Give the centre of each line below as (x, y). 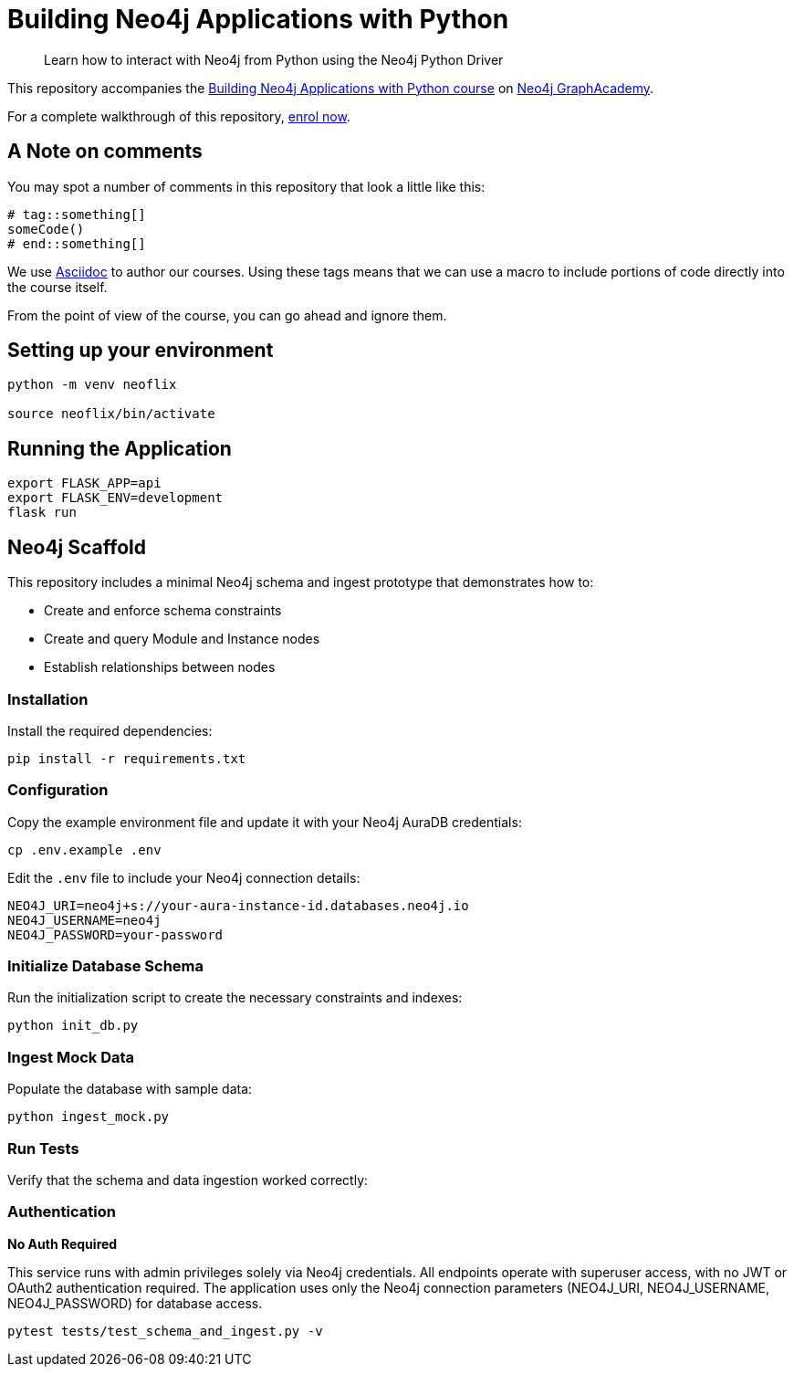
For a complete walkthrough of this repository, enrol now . (179, 116)
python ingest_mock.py (89, 1117)
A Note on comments (105, 152)
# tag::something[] (77, 214)
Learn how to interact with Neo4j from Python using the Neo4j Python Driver (274, 59)
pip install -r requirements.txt (127, 758)
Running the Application (120, 448)
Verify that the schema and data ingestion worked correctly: (188, 1180)
